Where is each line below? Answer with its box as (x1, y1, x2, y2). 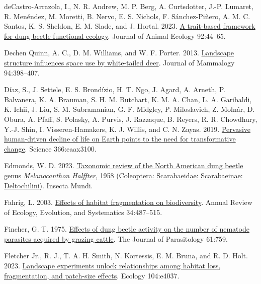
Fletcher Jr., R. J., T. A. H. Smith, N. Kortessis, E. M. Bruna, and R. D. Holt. (4, 250, 248, 261)
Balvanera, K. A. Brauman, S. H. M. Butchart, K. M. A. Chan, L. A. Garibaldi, (4, 94, 252, 104)
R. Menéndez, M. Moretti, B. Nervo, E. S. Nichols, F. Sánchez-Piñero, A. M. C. (4, 11, 250, 21)
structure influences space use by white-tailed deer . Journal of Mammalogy (4, 57, 235, 67)
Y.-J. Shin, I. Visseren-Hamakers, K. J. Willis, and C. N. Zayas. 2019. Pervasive (4, 123, 250, 134)
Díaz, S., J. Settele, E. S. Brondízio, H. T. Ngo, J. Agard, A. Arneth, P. (4, 84, 225, 95)
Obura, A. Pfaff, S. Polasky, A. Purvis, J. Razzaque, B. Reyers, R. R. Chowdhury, (4, 113, 257, 124)
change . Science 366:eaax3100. (4, 143, 97, 154)
